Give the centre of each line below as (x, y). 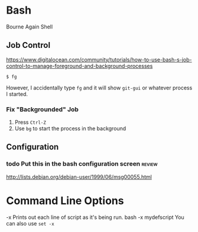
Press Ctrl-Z (30, 123)
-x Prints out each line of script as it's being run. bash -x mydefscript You (95, 217)
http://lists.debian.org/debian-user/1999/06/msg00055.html (79, 177)
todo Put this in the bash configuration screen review (82, 164)
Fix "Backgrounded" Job (42, 109)
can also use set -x (30, 223)
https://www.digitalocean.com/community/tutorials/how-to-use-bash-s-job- (99, 59)
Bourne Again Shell (30, 27)
